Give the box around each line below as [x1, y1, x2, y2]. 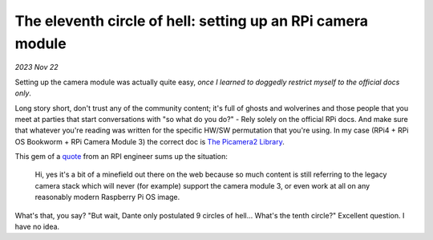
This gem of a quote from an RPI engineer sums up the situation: [14, 152, 229, 161]
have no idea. [14, 222, 60, 232]
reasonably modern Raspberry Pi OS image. [34, 193, 180, 202]
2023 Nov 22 [14, 63, 59, 72]
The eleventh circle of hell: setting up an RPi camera [14, 12, 369, 30]
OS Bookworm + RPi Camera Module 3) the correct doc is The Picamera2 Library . [14, 136, 285, 146]
